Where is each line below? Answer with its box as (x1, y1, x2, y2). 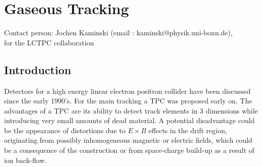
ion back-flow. (4, 154, 47, 165)
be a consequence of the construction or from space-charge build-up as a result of (4, 145, 254, 155)
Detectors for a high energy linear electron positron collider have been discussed (4, 85, 251, 96)
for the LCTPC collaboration (4, 37, 94, 47)
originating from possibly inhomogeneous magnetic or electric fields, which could (4, 135, 252, 145)
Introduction (4, 62, 72, 77)
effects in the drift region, (148, 125, 227, 135)
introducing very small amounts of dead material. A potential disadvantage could (4, 115, 255, 126)
